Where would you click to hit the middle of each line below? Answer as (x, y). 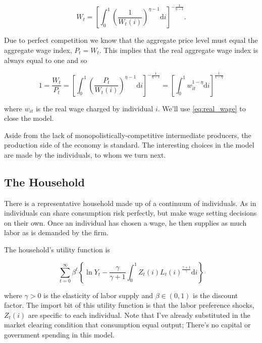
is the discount (216, 295)
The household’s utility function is (57, 250)
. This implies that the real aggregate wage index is (179, 50)
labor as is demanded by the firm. (56, 232)
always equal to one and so (46, 60)
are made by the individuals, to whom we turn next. (85, 154)
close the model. (29, 118)
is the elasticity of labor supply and (98, 295)
